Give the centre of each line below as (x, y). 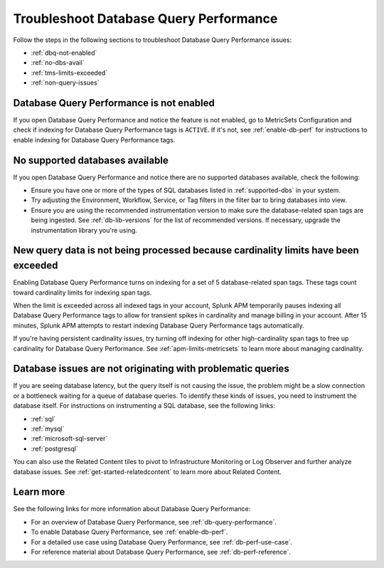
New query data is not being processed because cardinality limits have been (186, 250)
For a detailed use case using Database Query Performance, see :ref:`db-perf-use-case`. (162, 542)
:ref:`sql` (43, 419)
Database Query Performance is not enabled (114, 103)
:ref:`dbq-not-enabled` (64, 53)
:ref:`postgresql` (54, 448)
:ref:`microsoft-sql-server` (69, 438)
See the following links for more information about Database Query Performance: (132, 509)
